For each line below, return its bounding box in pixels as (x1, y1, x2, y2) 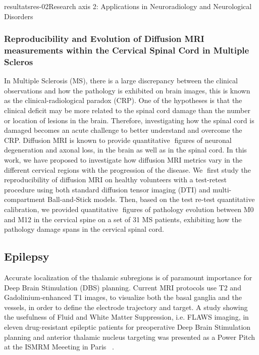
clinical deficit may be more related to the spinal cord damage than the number (4, 105, 250, 116)
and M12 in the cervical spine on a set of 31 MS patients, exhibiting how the (4, 214, 242, 224)
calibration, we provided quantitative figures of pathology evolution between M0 (4, 204, 254, 214)
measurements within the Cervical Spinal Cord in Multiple (4, 44, 249, 57)
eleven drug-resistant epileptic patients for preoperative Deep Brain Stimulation (4, 321, 251, 332)
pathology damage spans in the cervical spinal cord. (4, 224, 164, 234)
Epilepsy (4, 248, 49, 264)
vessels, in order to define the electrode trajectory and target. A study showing (4, 301, 248, 312)
